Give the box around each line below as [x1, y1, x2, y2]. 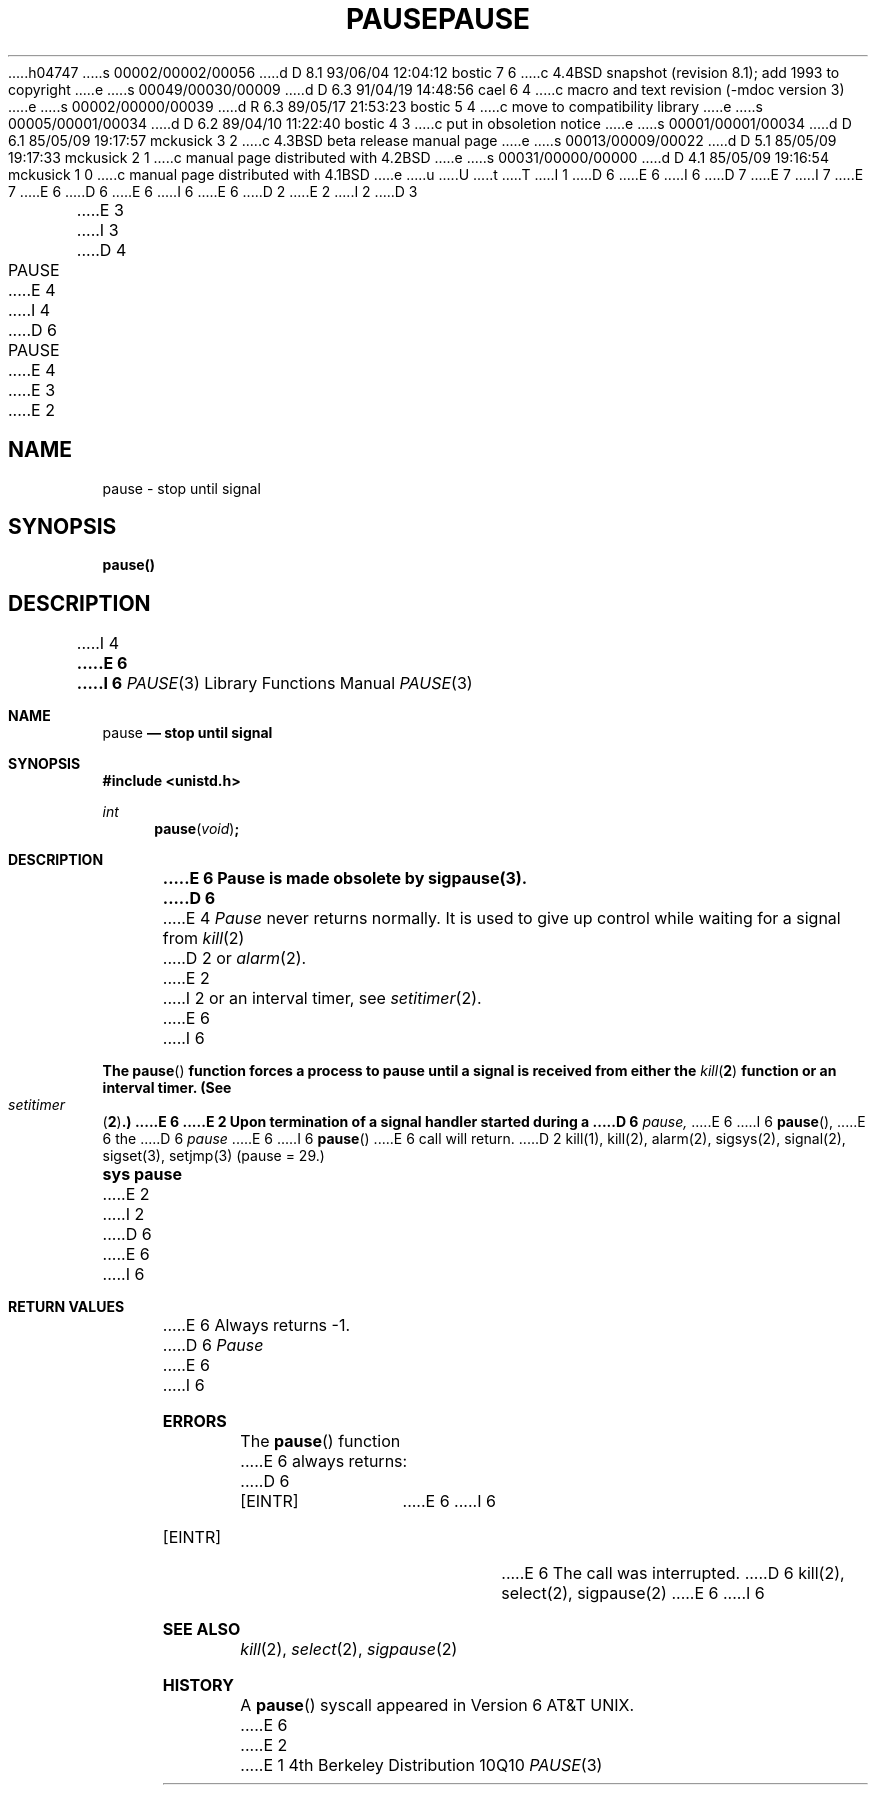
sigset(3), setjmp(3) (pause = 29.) [102, 1147, 325, 1165]
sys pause [102, 1164, 182, 1185]
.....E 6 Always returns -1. [162, 1315, 351, 1336]
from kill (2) [162, 928, 245, 949]
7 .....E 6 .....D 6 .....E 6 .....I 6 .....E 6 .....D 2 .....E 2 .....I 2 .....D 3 [8, 182, 418, 200]
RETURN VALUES [8, 1298, 125, 1316]
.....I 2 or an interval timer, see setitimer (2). [162, 988, 482, 1009]
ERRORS [162, 1411, 227, 1432]
